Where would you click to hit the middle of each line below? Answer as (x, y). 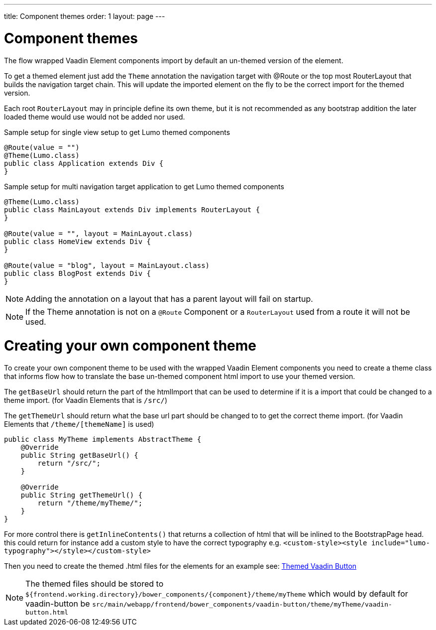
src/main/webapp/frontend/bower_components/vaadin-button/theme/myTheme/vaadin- (242, 604)
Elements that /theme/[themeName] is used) (79, 424)
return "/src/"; (69, 463)
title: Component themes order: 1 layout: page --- (85, 16)
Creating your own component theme (130, 346)
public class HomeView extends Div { (78, 241)
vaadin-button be (58, 604)
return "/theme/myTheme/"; (90, 503)
